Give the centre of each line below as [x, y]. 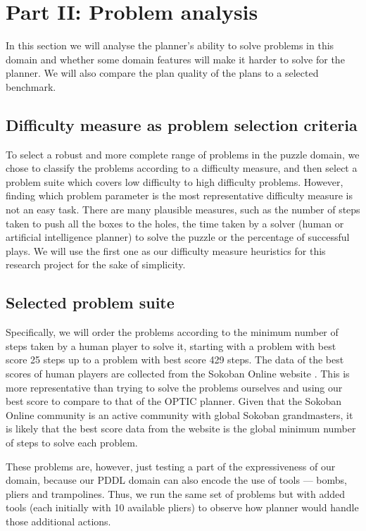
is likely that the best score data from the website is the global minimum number [181, 429]
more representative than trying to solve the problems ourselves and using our [174, 387]
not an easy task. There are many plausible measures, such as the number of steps [183, 210]
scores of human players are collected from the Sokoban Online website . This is [178, 374]
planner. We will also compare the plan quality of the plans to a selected [162, 73]
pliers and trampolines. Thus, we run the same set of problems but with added [176, 493]
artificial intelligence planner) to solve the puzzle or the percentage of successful [178, 237]
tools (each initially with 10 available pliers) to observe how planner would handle [182, 507]
